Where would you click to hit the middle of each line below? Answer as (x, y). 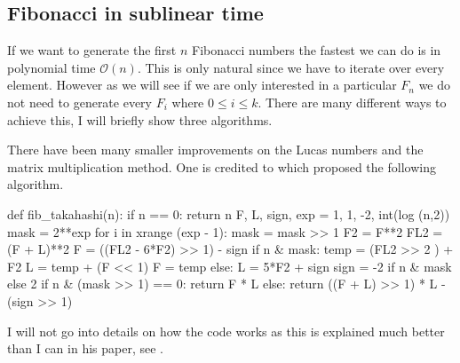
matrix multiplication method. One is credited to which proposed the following (222, 166)
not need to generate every (80, 102)
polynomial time (52, 67)
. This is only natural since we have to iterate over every (291, 67)
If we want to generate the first (92, 50)
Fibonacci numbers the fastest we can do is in (317, 50)
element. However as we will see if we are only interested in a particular (202, 85)
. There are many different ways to (352, 102)
